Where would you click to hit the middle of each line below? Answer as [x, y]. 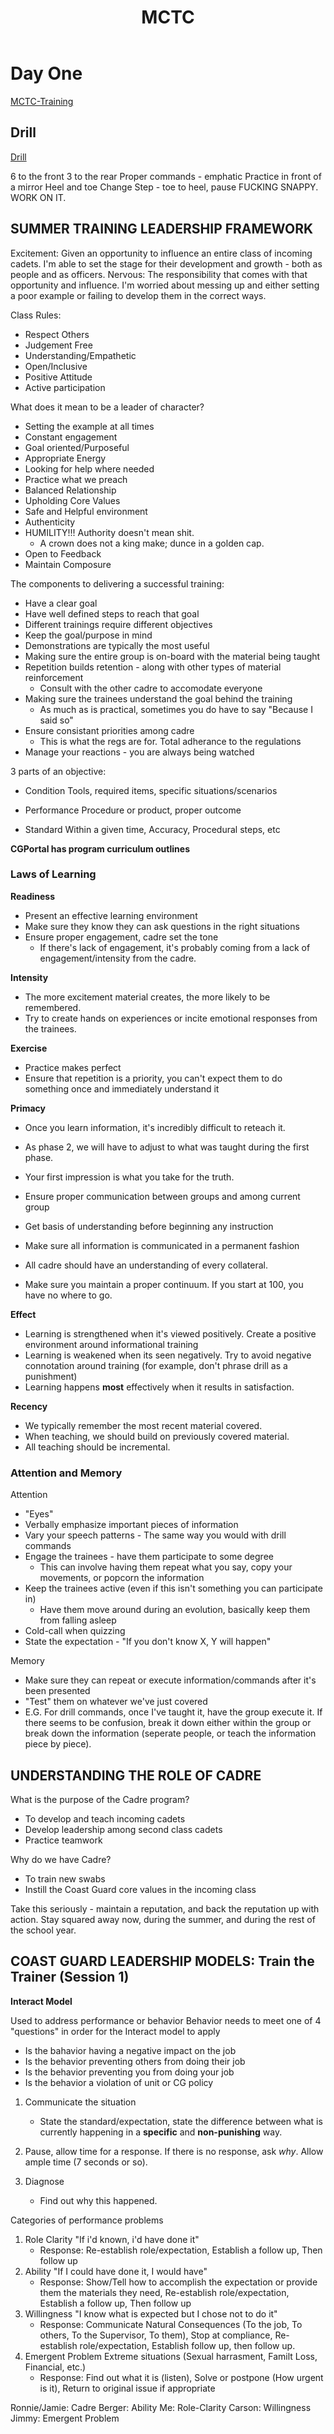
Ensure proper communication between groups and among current [162, 1196]
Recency [29, 1406]
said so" [56, 720]
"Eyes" [39, 1514]
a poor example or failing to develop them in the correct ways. [138, 295]
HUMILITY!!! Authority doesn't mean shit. [109, 532]
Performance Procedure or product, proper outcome [133, 810]
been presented [57, 1691]
